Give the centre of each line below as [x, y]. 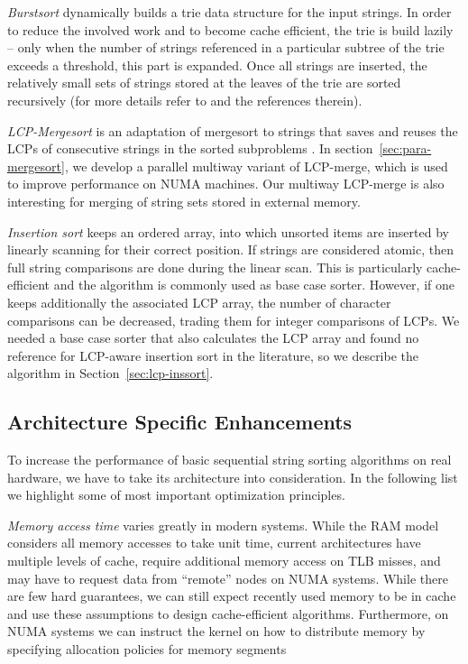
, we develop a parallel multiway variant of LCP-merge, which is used [256, 166]
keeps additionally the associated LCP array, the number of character [199, 302]
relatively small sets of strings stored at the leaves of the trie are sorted [204, 83]
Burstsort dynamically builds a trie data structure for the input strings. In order [229, 12]
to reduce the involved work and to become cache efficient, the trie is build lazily [230, 29]
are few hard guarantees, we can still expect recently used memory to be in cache [232, 596]
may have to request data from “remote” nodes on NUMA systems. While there [228, 578]
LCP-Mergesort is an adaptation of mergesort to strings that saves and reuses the [233, 130]
